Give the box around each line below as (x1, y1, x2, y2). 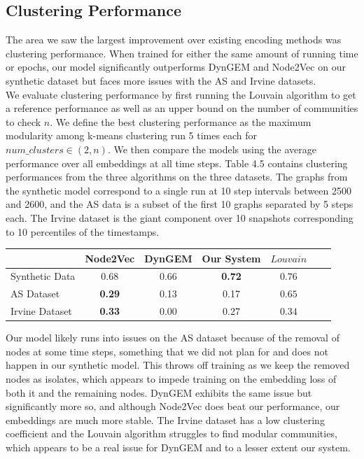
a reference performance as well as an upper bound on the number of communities (6, 101, 358, 115)
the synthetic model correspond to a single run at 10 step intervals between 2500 (6, 183, 352, 197)
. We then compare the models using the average (107, 141, 317, 156)
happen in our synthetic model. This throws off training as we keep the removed (6, 358, 350, 372)
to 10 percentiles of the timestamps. (6, 224, 160, 239)
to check (6, 114, 41, 129)
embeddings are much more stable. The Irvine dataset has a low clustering (6, 412, 325, 427)
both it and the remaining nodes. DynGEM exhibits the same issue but (6, 385, 312, 400)
